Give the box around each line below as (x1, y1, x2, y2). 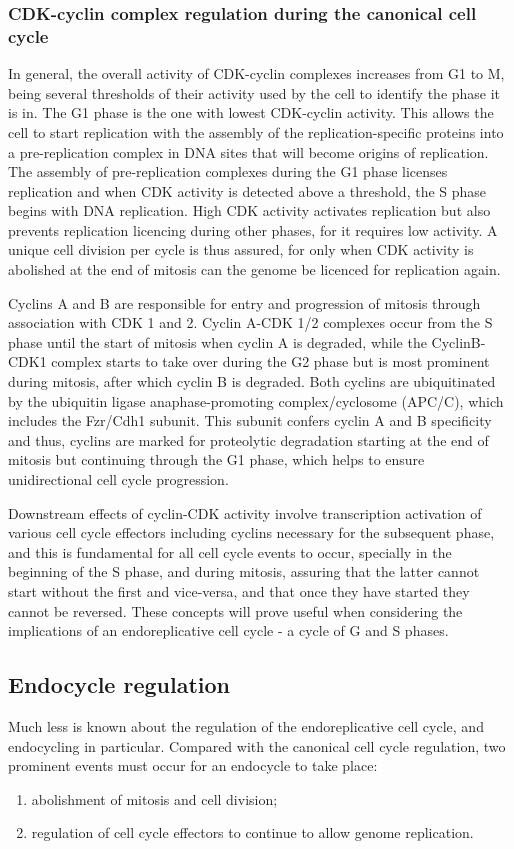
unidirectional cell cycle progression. (8, 469, 229, 490)
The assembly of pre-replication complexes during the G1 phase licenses (8, 161, 448, 182)
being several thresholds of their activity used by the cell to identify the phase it (8, 82, 501, 103)
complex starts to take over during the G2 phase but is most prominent (51, 351, 490, 372)
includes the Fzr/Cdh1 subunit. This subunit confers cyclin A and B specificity (8, 410, 492, 431)
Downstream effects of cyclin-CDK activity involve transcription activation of (8, 502, 482, 523)
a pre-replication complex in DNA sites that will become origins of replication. (8, 141, 489, 162)
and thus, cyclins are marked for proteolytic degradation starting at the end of (8, 429, 489, 450)
